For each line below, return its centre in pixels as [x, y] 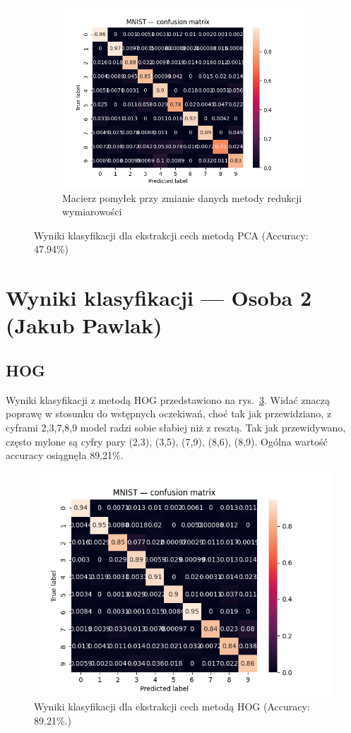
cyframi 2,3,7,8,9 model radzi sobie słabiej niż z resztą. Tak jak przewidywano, [176, 427]
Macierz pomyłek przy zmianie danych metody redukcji [182, 197]
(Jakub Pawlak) [84, 325]
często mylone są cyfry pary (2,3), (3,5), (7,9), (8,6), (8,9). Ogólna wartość [167, 441]
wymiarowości [92, 211]
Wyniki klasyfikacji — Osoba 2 [159, 298]
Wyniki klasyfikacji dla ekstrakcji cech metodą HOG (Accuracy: [172, 707]
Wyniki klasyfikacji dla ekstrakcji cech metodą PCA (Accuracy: [171, 235]
